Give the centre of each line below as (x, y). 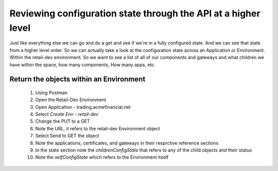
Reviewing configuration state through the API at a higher (135, 13)
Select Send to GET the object (67, 136)
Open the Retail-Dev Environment (71, 100)
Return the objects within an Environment (77, 79)
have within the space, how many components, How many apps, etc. (82, 65)
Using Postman (51, 92)
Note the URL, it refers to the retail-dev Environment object (98, 128)
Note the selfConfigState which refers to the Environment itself (102, 157)
